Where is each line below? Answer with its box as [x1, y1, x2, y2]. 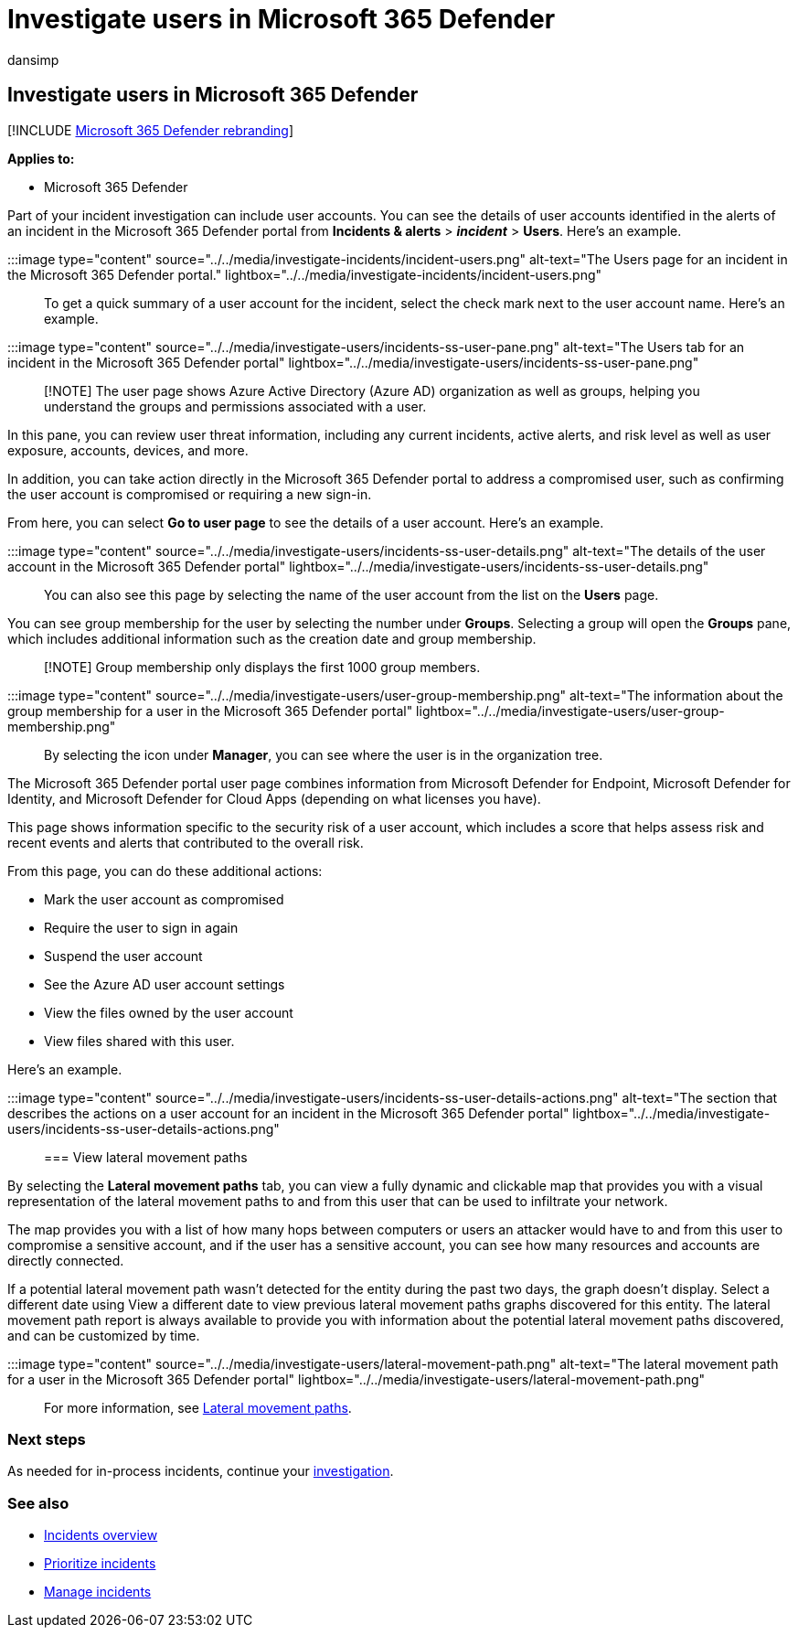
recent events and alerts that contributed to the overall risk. [7, 834, 364, 850]
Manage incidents [44, 1584, 152, 1600]
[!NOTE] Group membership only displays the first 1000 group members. [44, 658, 481, 675]
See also [7, 1493, 69, 1512]
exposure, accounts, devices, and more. [7, 442, 249, 458]
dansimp [7, 51, 59, 68]
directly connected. [7, 1252, 124, 1268]
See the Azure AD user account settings [44, 976, 285, 992]
